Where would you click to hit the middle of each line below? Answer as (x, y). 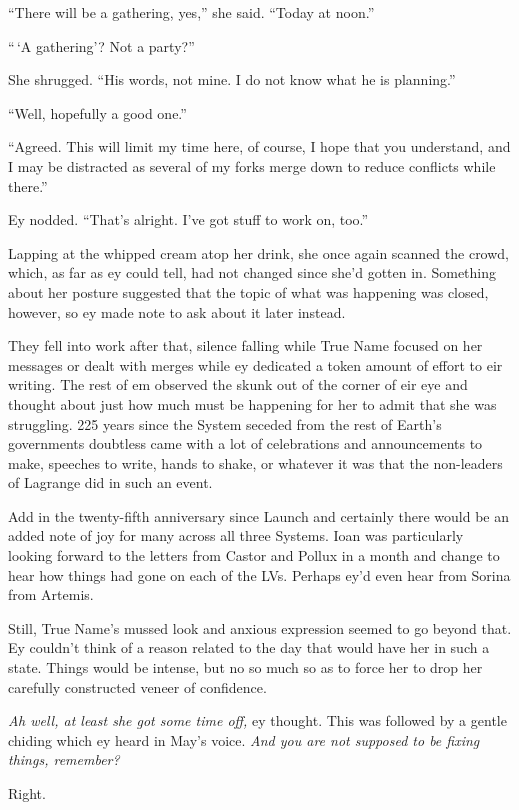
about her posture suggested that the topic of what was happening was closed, (248, 291)
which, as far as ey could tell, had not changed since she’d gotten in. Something (252, 272)
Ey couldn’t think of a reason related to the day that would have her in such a (249, 647)
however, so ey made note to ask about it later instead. (177, 311)
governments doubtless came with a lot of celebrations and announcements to (245, 443)
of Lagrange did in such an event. (110, 482)
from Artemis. (51, 594)
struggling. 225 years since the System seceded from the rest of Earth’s (225, 423)
